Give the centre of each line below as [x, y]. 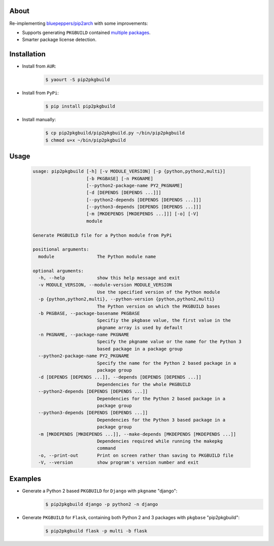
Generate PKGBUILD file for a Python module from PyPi [102, 235]
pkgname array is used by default [140, 328]
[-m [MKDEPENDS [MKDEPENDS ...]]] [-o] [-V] [143, 214]
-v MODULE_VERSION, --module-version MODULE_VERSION [105, 285]
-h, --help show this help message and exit [109, 278]
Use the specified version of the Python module [158, 292]
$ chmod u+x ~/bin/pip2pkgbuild [86, 140]
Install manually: [39, 120]
